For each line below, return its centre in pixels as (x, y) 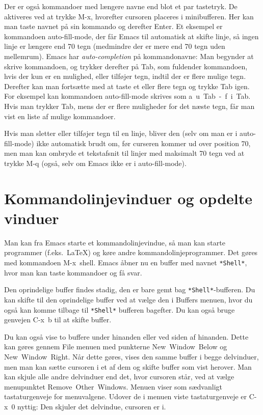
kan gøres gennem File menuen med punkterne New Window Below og (116, 347)
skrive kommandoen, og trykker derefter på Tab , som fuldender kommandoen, (126, 66)
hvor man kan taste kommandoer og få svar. (73, 272)
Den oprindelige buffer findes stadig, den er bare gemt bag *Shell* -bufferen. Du (130, 289)
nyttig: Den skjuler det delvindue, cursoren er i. (92, 406)
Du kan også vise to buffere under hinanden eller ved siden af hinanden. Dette (126, 336)
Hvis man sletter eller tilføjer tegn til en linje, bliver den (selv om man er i (121, 133)
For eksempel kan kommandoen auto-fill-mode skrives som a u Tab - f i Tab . (127, 96)
